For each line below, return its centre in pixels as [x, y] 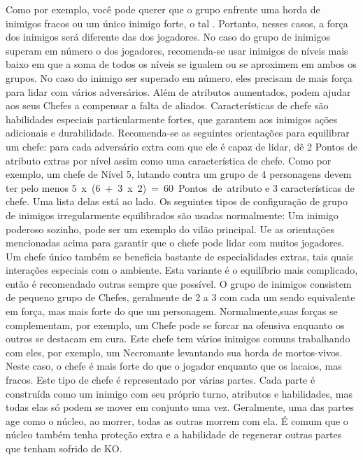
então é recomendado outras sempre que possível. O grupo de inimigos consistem [179, 283]
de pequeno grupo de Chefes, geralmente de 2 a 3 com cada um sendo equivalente [180, 297]
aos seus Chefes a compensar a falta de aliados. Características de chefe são [167, 105]
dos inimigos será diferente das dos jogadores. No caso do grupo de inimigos [168, 37]
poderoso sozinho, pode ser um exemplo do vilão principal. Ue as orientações [170, 229]
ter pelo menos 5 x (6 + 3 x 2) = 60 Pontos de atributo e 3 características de [180, 187]
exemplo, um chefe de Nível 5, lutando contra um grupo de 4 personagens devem [179, 174]
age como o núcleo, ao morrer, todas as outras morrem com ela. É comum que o [177, 420]
